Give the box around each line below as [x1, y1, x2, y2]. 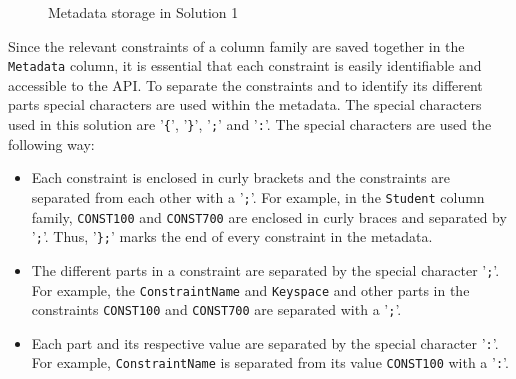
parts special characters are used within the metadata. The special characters [8, 94, 482, 115]
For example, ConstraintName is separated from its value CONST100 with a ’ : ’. [31, 352, 509, 373]
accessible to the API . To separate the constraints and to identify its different [8, 74, 483, 95]
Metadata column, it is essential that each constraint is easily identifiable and [8, 55, 482, 76]
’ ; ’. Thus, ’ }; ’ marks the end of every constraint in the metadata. [31, 226, 433, 247]
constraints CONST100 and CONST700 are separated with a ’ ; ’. [31, 299, 402, 320]
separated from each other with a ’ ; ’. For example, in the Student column [31, 186, 485, 207]
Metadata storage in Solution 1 [48, 2, 239, 22]
